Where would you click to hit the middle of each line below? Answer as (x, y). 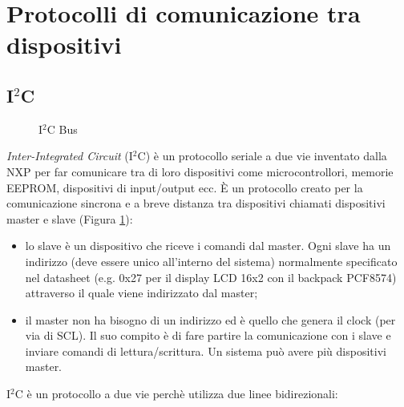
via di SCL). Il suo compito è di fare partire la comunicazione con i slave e (208, 335)
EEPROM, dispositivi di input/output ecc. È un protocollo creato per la (185, 187)
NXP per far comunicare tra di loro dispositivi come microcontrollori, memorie (200, 171)
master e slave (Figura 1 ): (70, 218)
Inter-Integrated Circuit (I (70, 156)
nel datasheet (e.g (69, 277)
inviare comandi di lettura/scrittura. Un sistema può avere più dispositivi (206, 351)
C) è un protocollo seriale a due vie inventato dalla (262, 156)
